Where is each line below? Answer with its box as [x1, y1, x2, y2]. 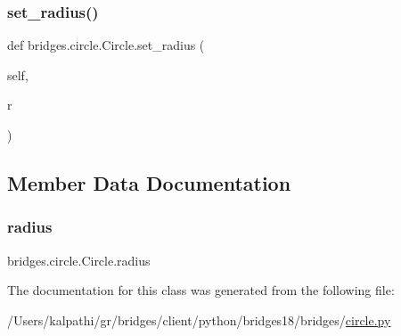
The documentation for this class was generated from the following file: [7, 281, 395, 299]
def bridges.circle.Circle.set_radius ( [7, 36, 205, 54]
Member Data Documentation [7, 168, 291, 196]
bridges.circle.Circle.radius [7, 250, 151, 269]
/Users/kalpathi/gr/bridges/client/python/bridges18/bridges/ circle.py [7, 310, 391, 329]
